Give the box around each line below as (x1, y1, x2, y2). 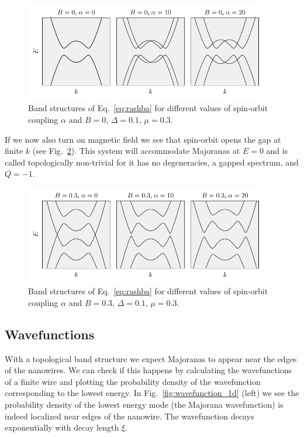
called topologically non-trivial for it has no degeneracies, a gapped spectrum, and (5, 156, 299, 168)
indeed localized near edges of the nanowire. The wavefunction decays (5, 410, 254, 422)
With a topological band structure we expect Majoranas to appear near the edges (5, 352, 297, 364)
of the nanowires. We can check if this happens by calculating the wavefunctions (5, 364, 292, 376)
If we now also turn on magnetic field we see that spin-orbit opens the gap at (5, 133, 281, 145)
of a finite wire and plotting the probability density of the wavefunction (5, 375, 261, 387)
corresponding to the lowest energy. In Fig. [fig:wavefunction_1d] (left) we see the (5, 387, 299, 399)
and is (266, 144, 288, 157)
